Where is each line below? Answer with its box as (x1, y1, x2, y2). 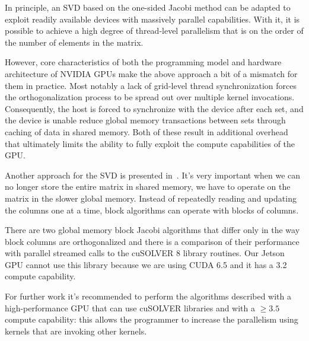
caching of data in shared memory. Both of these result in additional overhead (5, 125, 288, 138)
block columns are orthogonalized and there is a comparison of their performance (5, 235, 300, 247)
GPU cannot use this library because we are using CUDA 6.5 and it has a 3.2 (5, 258, 287, 270)
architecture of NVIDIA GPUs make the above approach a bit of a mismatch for (5, 67, 298, 79)
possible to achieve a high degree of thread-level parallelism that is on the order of (5, 24, 304, 37)
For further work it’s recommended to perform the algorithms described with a (5, 290, 292, 302)
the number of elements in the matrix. (5, 36, 144, 48)
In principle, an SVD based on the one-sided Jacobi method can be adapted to (5, 1, 291, 13)
